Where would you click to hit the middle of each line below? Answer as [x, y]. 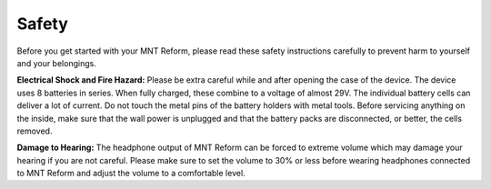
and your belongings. [57, 63]
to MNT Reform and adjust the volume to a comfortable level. [131, 174]
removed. [35, 131]
